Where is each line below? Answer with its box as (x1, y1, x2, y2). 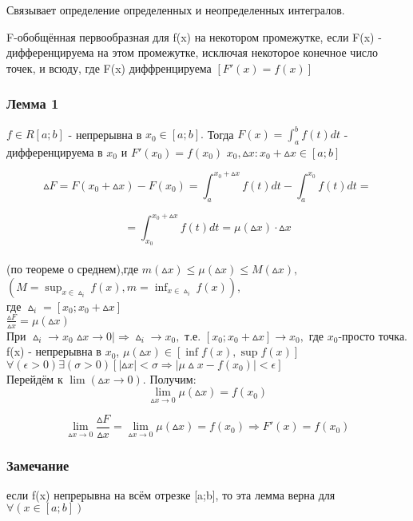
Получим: (149, 370, 197, 387)
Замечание (6, 455, 69, 475)
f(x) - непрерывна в (6, 343, 101, 360)
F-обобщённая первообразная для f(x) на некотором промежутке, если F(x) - (6, 28, 382, 45)
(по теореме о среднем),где (6, 260, 139, 277)
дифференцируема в (6, 143, 103, 160)
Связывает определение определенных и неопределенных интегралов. (6, 2, 345, 18)
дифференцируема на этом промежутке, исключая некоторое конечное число (6, 44, 379, 61)
